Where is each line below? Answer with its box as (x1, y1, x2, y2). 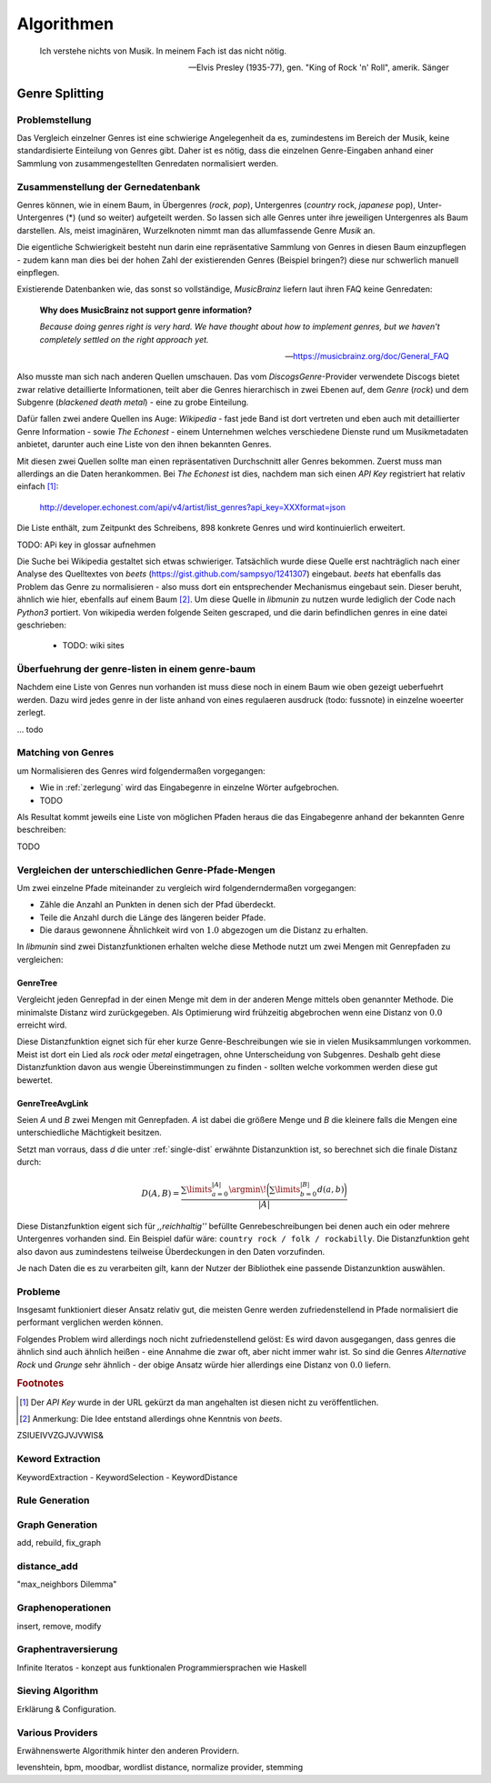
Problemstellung (16, 114, 92, 126)
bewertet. (16, 1074, 54, 1086)
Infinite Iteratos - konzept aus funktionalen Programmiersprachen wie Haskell (16, 1662, 307, 1673)
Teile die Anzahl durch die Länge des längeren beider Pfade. (39, 912, 266, 923)
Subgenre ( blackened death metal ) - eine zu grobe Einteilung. (16, 396, 249, 408)
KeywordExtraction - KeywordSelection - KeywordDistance (16, 1471, 238, 1482)
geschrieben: (16, 619, 67, 630)
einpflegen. (16, 266, 60, 277)
